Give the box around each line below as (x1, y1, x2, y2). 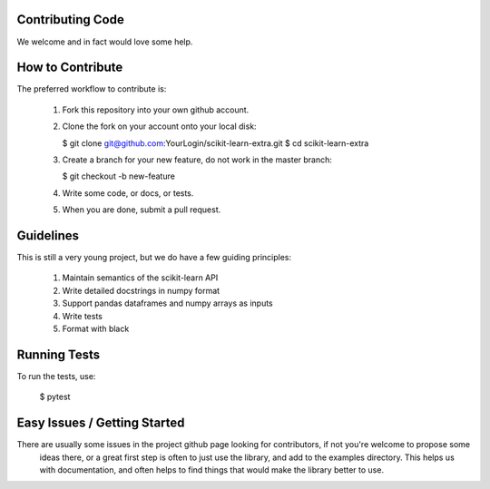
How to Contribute (16, 60, 123, 75)
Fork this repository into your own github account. (62, 104, 250, 115)
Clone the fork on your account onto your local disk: (62, 121, 258, 132)
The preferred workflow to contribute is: (16, 83, 167, 94)
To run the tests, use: (16, 370, 96, 381)
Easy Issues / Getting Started (16, 416, 185, 431)
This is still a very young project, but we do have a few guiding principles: (16, 252, 292, 263)
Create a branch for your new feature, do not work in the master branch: (62, 154, 333, 165)
